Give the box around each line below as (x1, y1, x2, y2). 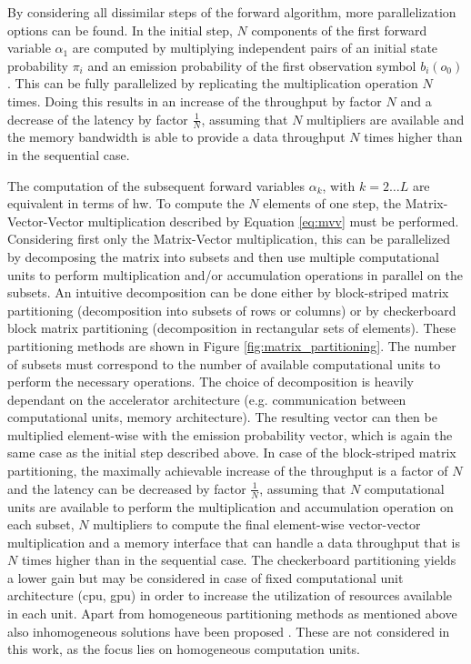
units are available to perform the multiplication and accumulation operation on (7, 497, 454, 516)
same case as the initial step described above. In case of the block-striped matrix (7, 443, 456, 462)
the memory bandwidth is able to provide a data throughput (7, 127, 346, 146)
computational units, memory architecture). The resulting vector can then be (7, 407, 437, 427)
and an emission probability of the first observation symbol (87, 55, 416, 75)
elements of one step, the (263, 194, 402, 213)
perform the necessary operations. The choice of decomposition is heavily (7, 372, 414, 391)
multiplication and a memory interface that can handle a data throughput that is (7, 532, 461, 551)
